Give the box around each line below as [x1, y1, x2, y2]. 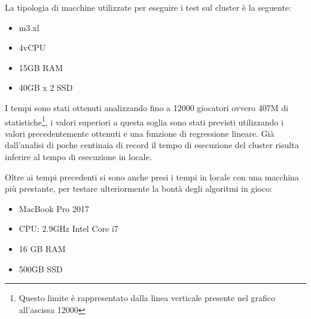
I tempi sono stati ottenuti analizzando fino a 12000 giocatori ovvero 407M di [5, 101, 288, 114]
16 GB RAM [19, 242, 66, 254]
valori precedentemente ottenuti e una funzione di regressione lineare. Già [5, 127, 275, 139]
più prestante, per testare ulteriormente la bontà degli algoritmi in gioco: [5, 182, 272, 195]
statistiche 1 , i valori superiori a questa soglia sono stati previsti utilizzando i [5, 114, 283, 128]
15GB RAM [19, 61, 63, 73]
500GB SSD [19, 262, 63, 275]
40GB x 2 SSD [19, 81, 73, 94]
